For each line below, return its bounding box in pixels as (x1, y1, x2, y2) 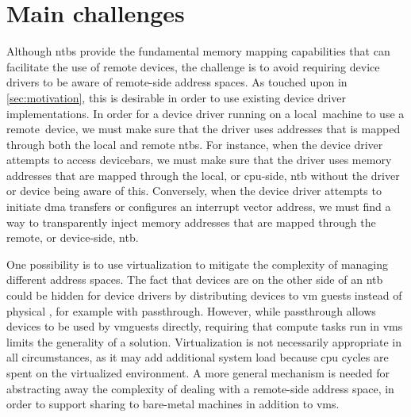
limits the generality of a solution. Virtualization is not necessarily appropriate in (6, 333, 402, 350)
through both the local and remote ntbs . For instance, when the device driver (6, 136, 383, 152)
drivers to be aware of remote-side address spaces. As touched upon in (6, 74, 348, 90)
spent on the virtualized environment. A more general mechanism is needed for (6, 365, 390, 381)
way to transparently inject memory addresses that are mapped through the (6, 213, 376, 230)
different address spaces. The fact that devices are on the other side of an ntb (6, 271, 383, 288)
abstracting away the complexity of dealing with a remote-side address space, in (6, 380, 394, 396)
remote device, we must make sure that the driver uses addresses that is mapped (6, 121, 401, 137)
